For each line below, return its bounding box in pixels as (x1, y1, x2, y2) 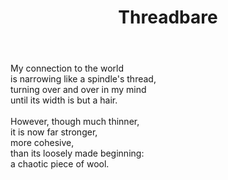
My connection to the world (10, 62, 124, 75)
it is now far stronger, (10, 126, 98, 138)
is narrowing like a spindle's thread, (10, 73, 157, 85)
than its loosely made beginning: (10, 147, 145, 160)
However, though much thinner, (10, 116, 140, 128)
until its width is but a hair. (10, 94, 118, 106)
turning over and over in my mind (10, 84, 147, 96)
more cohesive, (10, 137, 75, 149)
